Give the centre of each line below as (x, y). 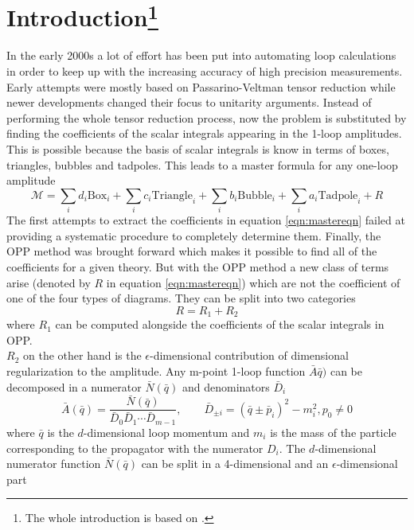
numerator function (54, 464)
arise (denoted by (49, 282)
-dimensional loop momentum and (166, 432)
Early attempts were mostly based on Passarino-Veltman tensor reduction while (201, 86)
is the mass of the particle (333, 432)
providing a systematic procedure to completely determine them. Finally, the (194, 235)
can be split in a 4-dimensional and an (235, 464)
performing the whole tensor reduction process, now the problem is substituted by (207, 117)
